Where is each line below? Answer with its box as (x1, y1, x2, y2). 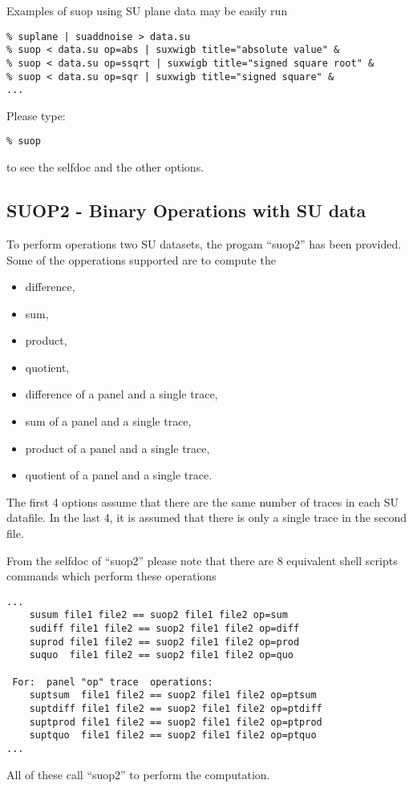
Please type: (6, 107, 66, 123)
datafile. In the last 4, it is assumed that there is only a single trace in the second (6, 509, 407, 526)
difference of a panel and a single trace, (25, 386, 218, 402)
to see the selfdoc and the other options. (6, 159, 204, 176)
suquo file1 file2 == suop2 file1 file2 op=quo (29, 649, 294, 661)
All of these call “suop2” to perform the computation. (6, 766, 270, 782)
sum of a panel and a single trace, (25, 413, 192, 430)
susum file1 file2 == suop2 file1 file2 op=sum (29, 609, 288, 621)
